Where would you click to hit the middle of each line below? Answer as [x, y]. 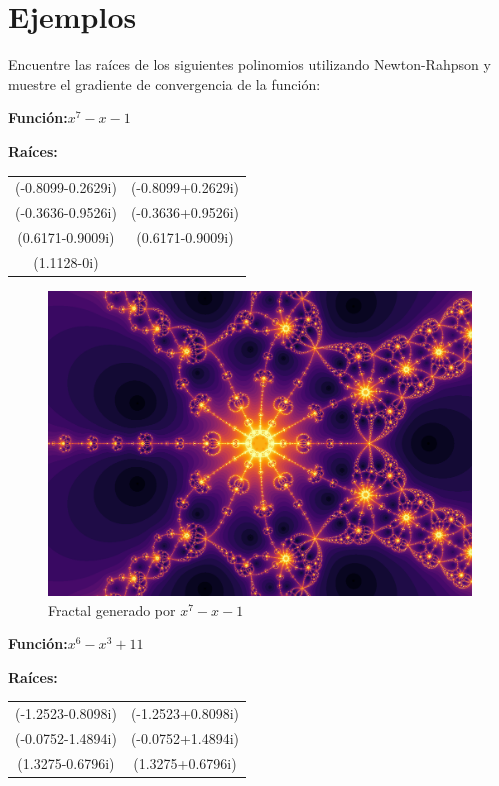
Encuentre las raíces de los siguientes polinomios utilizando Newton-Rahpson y [249, 64]
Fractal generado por [112, 609]
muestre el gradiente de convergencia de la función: [164, 83]
